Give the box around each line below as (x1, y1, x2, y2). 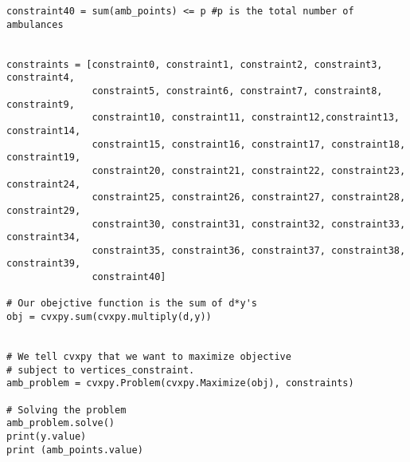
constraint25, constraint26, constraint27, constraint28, (92, 192, 406, 203)
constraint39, (6, 258, 81, 270)
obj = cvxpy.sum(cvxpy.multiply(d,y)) (6, 311, 212, 323)
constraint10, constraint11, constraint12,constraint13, (92, 112, 400, 124)
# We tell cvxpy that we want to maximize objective (6, 351, 291, 363)
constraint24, (6, 178, 81, 190)
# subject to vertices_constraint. (6, 364, 195, 376)
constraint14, (6, 124, 81, 136)
